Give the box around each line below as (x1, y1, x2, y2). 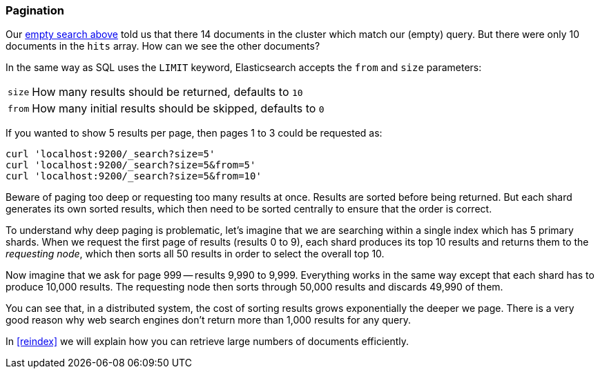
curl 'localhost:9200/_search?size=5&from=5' (6, 159, 256, 171)
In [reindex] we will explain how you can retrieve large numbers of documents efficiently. (6, 335, 409, 348)
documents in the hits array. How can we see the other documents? (6, 40, 320, 52)
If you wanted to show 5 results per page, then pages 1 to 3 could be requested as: (6, 127, 383, 139)
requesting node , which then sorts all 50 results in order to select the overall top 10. (6, 248, 385, 260)
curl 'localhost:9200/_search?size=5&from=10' (6, 170, 262, 182)
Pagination (6, 3, 64, 17)
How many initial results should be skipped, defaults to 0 (32, 101, 325, 116)
